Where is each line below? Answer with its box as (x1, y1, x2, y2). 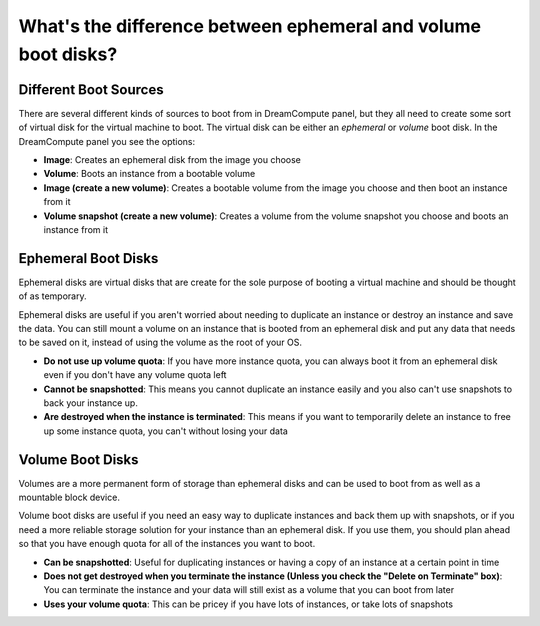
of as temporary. (18, 290, 87, 302)
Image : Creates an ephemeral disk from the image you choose (43, 154, 302, 166)
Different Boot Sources (18, 81, 164, 98)
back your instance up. (43, 397, 139, 409)
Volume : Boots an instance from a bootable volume (43, 168, 256, 180)
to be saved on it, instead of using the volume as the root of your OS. (18, 336, 303, 349)
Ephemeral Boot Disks (18, 250, 159, 267)
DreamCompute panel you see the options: (18, 135, 196, 147)
